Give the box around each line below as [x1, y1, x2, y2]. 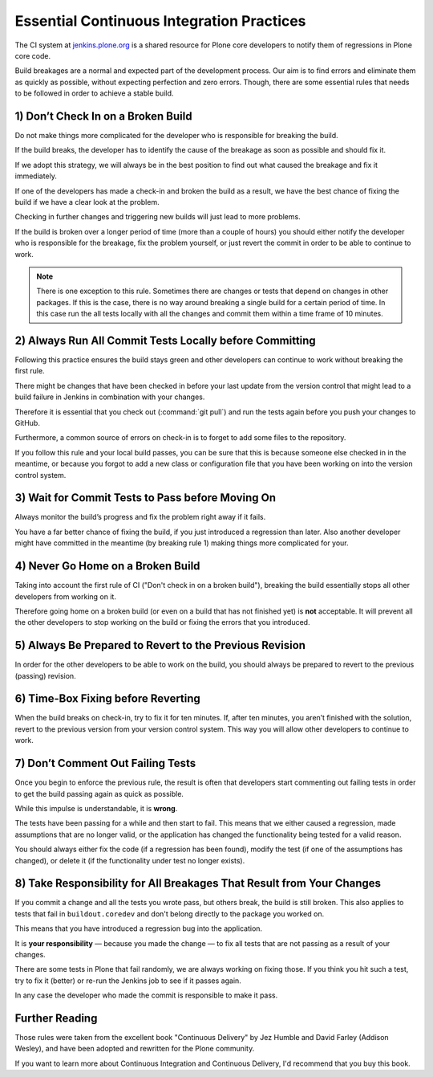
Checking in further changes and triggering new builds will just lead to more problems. [14, 212, 301, 222]
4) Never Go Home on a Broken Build [14, 559, 200, 573]
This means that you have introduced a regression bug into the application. [14, 924, 263, 933]
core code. [14, 51, 51, 60]
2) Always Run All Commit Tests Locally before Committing [14, 333, 316, 347]
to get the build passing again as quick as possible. [14, 789, 184, 798]
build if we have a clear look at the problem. [14, 197, 160, 206]
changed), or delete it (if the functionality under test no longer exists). [14, 855, 245, 865]
